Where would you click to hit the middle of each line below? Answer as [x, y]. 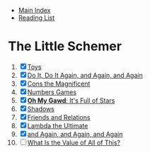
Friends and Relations [59, 117]
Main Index [34, 10]
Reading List [36, 18]
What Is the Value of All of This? [74, 142]
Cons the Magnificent [59, 84]
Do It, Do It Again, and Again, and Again [85, 75]
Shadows [41, 108]
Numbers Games [52, 92]
